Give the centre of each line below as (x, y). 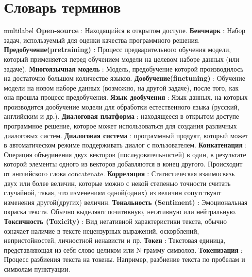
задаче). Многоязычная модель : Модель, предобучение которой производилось (124, 68)
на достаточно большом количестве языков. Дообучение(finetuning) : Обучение (125, 78)
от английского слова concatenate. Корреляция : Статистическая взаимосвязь (119, 174)
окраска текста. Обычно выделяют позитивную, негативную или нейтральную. (120, 212)
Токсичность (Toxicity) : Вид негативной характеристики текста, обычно (115, 221)
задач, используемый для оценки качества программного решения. (102, 40)
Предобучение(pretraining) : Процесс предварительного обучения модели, (118, 49)
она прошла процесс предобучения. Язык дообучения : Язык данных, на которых (126, 97)
